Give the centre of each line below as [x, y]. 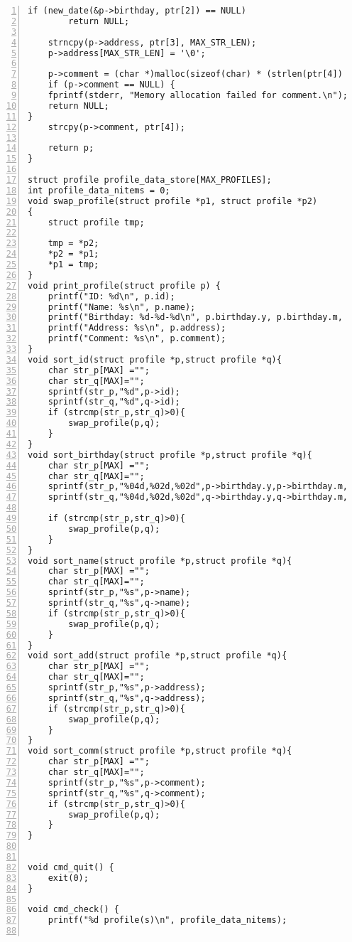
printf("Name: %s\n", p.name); [122, 307]
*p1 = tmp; [73, 264]
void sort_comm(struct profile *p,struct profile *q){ [160, 751]
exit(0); [68, 878]
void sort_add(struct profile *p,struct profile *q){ [158, 656]
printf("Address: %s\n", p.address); [137, 328]
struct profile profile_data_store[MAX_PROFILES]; [150, 180]
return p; [71, 148]
